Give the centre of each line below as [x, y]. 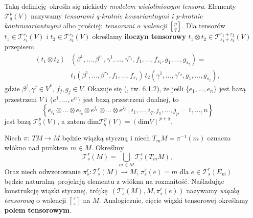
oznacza [219, 138]
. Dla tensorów [204, 26]
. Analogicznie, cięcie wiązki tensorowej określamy [174, 200]
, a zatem [71, 121]
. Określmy [108, 147]
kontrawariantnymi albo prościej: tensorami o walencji [86, 26]
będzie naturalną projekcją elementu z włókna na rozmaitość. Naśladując [115, 181]
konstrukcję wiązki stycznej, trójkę [56, 190]
